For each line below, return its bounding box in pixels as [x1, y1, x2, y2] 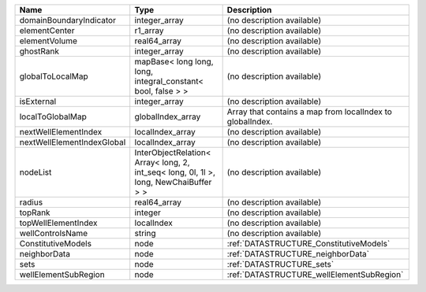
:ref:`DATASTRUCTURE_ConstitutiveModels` [226, 238, 390, 249]
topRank [19, 207, 50, 218]
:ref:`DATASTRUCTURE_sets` [226, 259, 334, 269]
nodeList [19, 167, 52, 177]
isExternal [19, 96, 57, 106]
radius [19, 197, 43, 208]
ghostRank [19, 46, 59, 57]
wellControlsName [19, 228, 88, 238]
